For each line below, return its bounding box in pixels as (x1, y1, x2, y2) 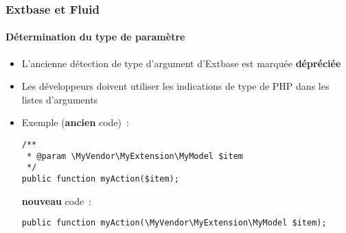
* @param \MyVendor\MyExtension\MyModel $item (26, 151, 243, 161)
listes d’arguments (21, 92, 98, 106)
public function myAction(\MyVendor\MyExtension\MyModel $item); (21, 218, 327, 228)
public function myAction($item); (21, 173, 179, 184)
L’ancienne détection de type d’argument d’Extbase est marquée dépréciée (21, 56, 341, 70)
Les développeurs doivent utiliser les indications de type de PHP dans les (21, 79, 330, 93)
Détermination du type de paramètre (5, 29, 185, 44)
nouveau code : (21, 193, 92, 208)
